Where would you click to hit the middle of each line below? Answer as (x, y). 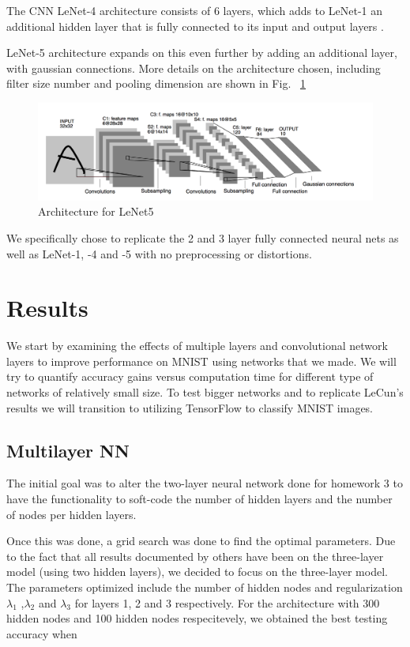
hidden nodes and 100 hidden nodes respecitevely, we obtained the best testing (197, 618)
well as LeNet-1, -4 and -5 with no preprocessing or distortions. (159, 253)
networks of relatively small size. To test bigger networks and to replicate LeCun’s (205, 392)
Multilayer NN (68, 450)
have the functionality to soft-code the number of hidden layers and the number (199, 499)
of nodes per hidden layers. (71, 514)
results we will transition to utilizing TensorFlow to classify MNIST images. (190, 407)
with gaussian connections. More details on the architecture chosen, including (194, 68)
